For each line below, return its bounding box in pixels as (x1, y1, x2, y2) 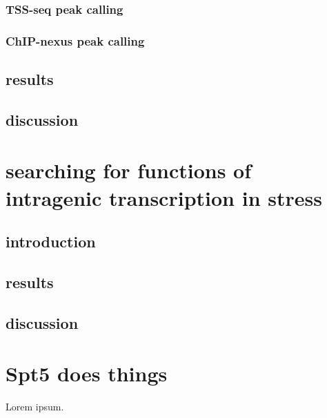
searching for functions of (6, 156, 251, 184)
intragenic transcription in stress (6, 183, 322, 211)
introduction (6, 231, 96, 252)
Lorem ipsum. (6, 399, 64, 414)
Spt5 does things (6, 359, 168, 388)
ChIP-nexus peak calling (6, 32, 145, 49)
